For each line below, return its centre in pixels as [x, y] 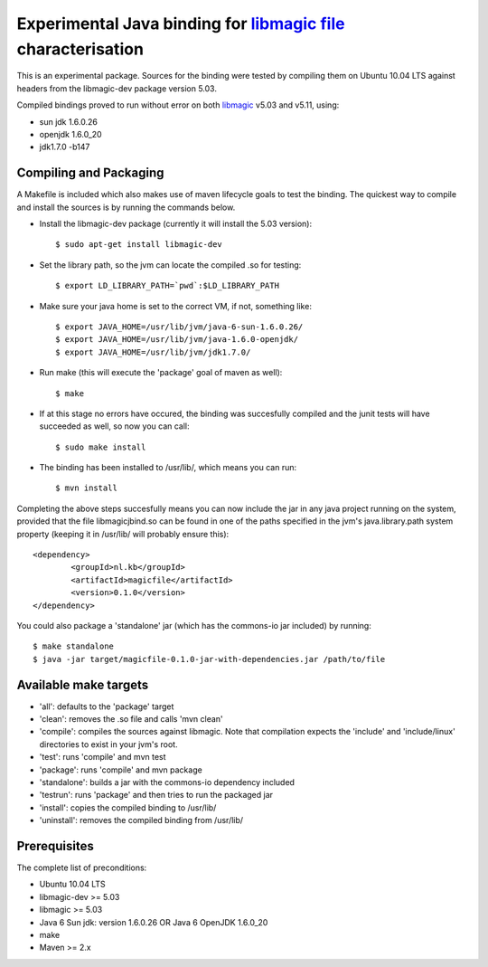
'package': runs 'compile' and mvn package [121, 770]
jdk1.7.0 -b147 [65, 147]
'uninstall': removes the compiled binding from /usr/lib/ [141, 820]
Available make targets [83, 684]
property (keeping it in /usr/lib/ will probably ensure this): [123, 534]
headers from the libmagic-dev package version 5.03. [117, 88]
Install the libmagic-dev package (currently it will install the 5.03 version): [175, 223]
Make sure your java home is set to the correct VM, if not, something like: [175, 306]
